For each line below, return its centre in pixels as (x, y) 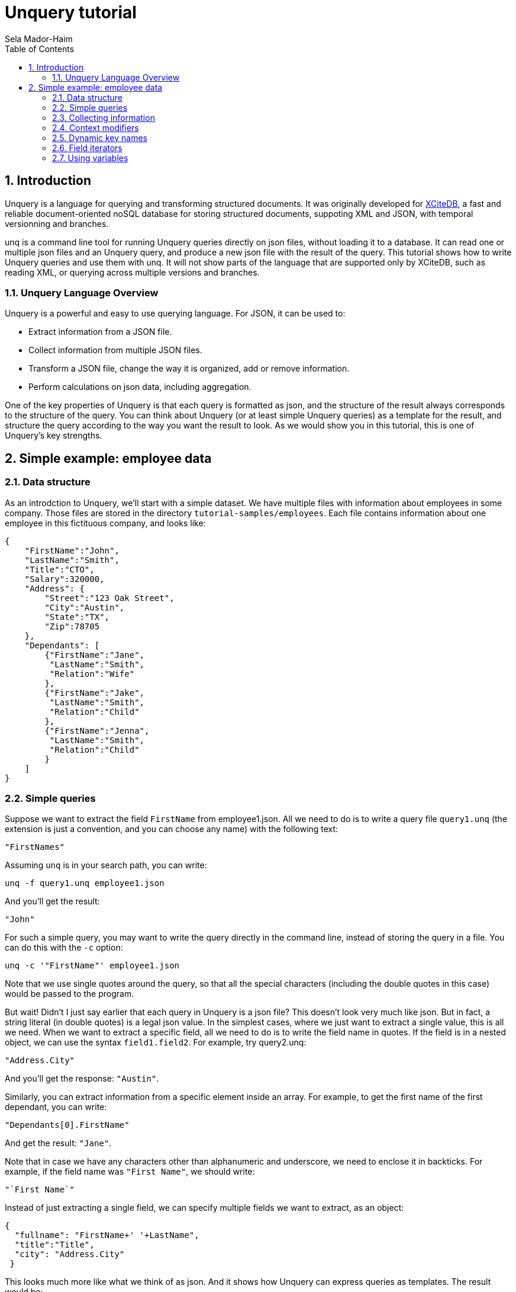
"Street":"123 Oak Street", (109, 598)
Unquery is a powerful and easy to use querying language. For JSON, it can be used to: (175, 314)
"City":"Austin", (85, 607)
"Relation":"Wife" (92, 674)
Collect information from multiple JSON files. (115, 350)
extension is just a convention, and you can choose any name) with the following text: (172, 829)
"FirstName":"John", (72, 550)
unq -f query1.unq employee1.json (85, 883)
